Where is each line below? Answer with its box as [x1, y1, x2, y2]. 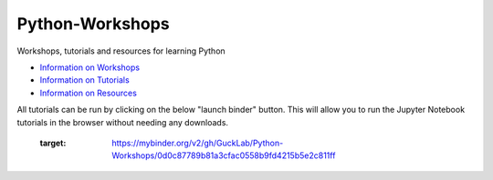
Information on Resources [39, 87, 137, 98]
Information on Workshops [39, 62, 141, 73]
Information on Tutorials [39, 75, 130, 85]
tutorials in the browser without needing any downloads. [16, 116, 228, 127]
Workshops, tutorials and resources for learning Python [16, 45, 226, 56]
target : [39, 137, 67, 148]
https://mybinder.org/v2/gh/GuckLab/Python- [111, 137, 284, 148]
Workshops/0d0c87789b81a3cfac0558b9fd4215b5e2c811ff [111, 150, 336, 161]
